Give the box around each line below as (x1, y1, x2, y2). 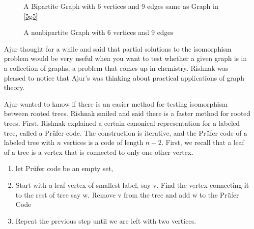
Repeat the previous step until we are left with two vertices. (15, 215, 197, 226)
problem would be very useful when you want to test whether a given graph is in (4, 53, 247, 63)
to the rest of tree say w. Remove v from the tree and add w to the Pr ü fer (15, 189, 239, 200)
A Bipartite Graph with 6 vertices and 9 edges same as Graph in (24, 1, 219, 11)
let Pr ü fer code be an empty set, (15, 163, 113, 173)
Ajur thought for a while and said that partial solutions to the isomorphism (4, 43, 232, 54)
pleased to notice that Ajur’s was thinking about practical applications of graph (4, 72, 244, 83)
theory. (4, 82, 25, 92)
